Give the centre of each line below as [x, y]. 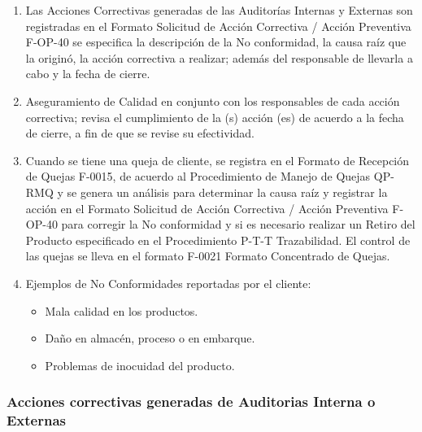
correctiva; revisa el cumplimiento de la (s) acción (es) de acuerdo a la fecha [215, 117]
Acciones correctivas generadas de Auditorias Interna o [191, 401]
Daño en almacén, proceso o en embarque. [150, 338]
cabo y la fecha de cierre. [88, 74]
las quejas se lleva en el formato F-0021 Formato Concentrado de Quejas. [208, 256]
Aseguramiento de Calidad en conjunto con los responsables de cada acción [213, 100]
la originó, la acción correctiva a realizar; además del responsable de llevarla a [219, 57]
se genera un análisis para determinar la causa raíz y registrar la [227, 192]
